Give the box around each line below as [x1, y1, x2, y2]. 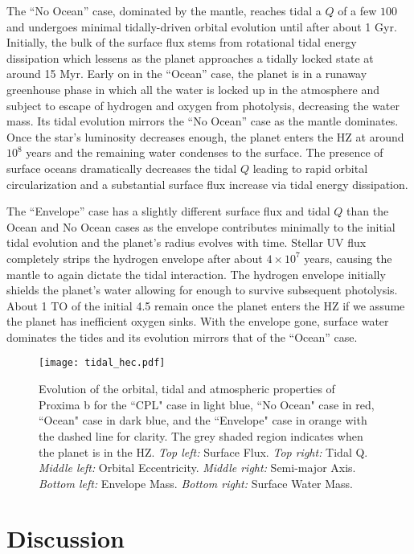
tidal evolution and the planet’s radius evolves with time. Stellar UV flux [6, 234, 367, 251]
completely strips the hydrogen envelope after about [6, 249, 263, 266]
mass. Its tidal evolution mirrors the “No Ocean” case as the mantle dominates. [6, 113, 399, 129]
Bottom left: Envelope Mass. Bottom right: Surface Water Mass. [39, 474, 353, 491]
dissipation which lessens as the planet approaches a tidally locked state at [6, 49, 374, 66]
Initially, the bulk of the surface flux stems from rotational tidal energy [6, 34, 357, 51]
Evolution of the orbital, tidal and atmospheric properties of [39, 380, 335, 397]
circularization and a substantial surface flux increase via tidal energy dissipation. [6, 175, 408, 192]
